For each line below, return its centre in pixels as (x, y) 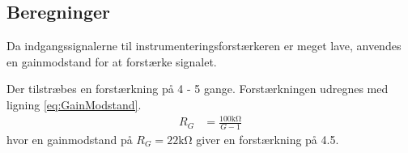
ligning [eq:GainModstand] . (74, 104)
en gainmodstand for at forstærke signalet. (112, 61)
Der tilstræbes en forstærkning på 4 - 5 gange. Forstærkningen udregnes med (198, 89)
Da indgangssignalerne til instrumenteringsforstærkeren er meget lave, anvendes (204, 46)
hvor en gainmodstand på (70, 139)
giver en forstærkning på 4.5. (268, 139)
